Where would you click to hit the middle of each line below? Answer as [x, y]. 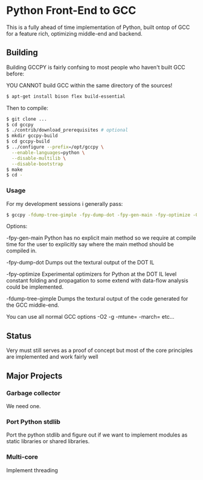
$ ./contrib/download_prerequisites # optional [67, 130]
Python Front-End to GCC [71, 11]
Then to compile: [27, 108]
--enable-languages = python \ [48, 152]
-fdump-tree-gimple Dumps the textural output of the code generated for [97, 299]
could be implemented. [35, 287]
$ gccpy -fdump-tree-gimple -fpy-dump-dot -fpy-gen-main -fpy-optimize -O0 [104, 215]
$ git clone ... [27, 119]
